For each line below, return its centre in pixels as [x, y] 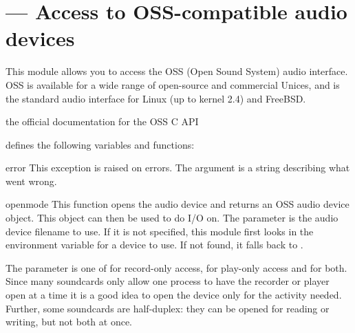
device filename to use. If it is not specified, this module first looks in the [160, 231]
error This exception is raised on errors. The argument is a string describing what [178, 168]
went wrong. [31, 181]
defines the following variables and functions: [100, 144]
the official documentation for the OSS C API [102, 121]
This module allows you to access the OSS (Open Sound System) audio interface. [177, 71]
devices [40, 38]
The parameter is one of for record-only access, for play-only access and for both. [176, 267]
